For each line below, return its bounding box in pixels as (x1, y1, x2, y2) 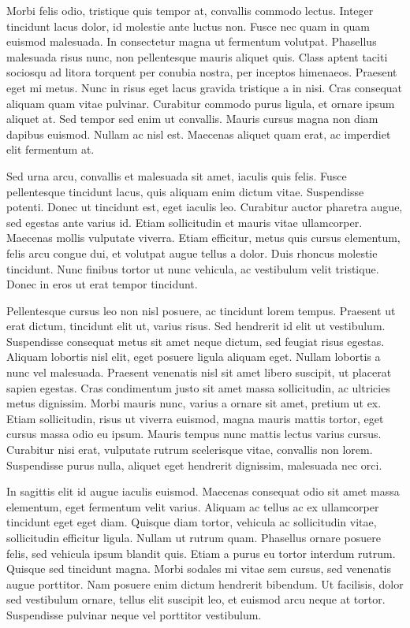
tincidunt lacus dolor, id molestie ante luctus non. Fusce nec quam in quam (6, 17, 370, 34)
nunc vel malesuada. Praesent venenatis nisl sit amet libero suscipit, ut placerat (6, 364, 392, 381)
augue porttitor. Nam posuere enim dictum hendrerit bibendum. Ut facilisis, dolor (6, 575, 404, 592)
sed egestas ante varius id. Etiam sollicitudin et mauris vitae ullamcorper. (6, 214, 363, 230)
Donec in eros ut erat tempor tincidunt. (6, 276, 198, 292)
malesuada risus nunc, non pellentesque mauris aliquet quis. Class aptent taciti (6, 48, 388, 65)
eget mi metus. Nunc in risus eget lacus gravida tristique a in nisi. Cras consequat (6, 79, 403, 95)
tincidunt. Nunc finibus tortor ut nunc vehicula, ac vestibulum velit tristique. (6, 260, 379, 277)
